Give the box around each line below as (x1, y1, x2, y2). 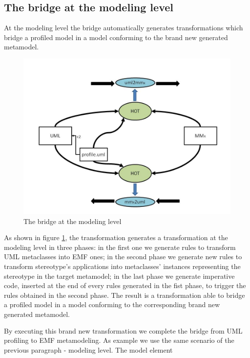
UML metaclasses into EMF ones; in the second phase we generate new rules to (4, 251, 242, 262)
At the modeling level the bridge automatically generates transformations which (4, 22, 243, 33)
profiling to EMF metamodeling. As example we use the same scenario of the (4, 335, 234, 345)
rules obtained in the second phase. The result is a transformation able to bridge (4, 290, 245, 300)
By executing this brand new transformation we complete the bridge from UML (4, 325, 243, 336)
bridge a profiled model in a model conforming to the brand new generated (4, 32, 228, 42)
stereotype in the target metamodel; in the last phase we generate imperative (4, 270, 235, 281)
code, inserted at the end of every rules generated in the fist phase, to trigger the (4, 280, 246, 291)
